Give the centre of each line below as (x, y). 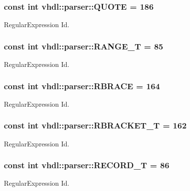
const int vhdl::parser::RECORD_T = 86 (87, 165)
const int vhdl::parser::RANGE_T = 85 (84, 46)
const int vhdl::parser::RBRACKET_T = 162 (95, 125)
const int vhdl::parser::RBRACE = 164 (82, 86)
